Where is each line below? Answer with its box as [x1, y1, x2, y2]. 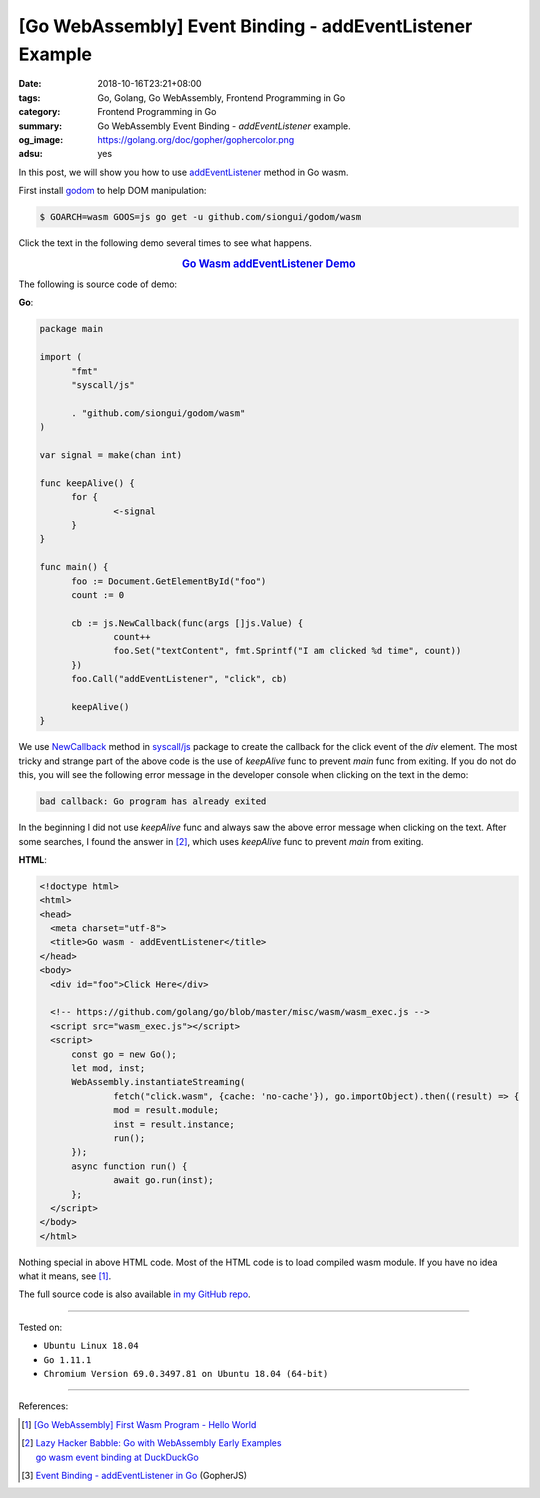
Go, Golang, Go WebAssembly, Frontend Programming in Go [97, 91, 346, 104]
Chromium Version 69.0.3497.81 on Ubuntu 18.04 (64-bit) [43, 1368, 329, 1379]
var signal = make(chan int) [39, 449, 183, 460]
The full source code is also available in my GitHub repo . [18, 1288, 251, 1300]
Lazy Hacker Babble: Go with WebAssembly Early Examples [35, 1437, 282, 1449]
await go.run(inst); [113, 1175, 214, 1186]
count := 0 [71, 589, 125, 600]
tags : [18, 91, 41, 104]
